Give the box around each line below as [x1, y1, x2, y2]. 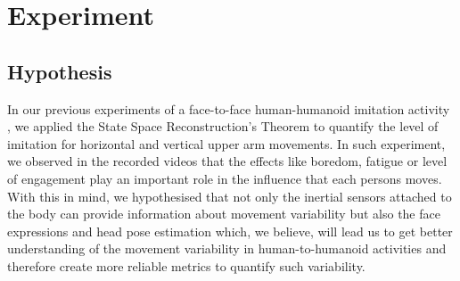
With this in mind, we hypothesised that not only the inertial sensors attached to [7, 186, 452, 205]
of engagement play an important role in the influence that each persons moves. [7, 169, 442, 187]
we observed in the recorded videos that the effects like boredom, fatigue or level [7, 152, 448, 170]
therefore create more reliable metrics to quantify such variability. [7, 256, 366, 275]
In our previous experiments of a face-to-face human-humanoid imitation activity [7, 99, 450, 118]
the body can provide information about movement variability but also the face [7, 204, 440, 223]
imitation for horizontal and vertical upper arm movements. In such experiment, [7, 134, 446, 153]
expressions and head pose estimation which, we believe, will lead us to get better [7, 221, 453, 240]
